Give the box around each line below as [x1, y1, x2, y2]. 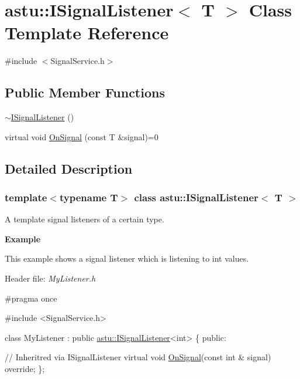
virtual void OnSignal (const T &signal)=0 [5, 130, 158, 143]
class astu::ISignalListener [134, 190, 258, 204]
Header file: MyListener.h [5, 272, 96, 285]
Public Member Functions [5, 83, 165, 101]
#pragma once [5, 292, 57, 304]
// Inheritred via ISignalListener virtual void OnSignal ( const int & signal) [5, 351, 271, 363]
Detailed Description [5, 159, 133, 177]
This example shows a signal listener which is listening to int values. [5, 252, 249, 265]
